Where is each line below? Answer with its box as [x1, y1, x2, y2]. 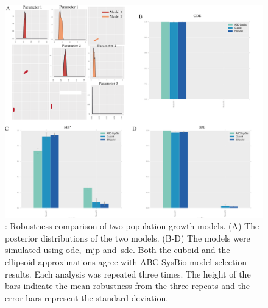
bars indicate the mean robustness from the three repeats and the [5, 279, 250, 292]
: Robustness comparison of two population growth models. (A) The [5, 220, 259, 232]
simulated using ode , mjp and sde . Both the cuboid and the [5, 243, 230, 256]
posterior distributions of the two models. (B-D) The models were [5, 231, 250, 244]
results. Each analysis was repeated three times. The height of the [5, 267, 251, 280]
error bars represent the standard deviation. [5, 291, 169, 304]
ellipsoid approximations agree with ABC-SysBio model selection [5, 256, 247, 268]
